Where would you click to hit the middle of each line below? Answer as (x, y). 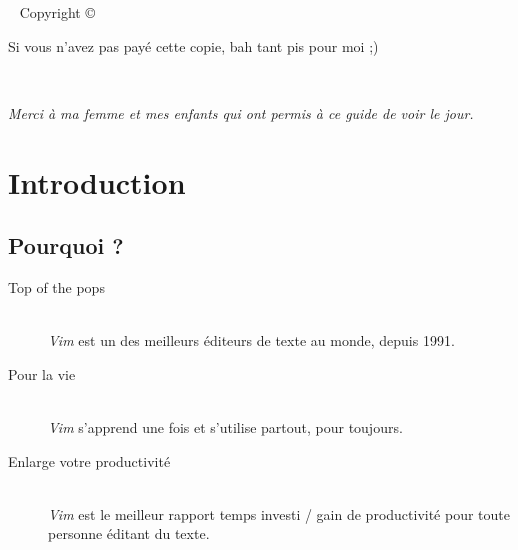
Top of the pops (56, 286)
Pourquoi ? (66, 245)
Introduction (97, 181)
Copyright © (57, 12)
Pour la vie (42, 373)
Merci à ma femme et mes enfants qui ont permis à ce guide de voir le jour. (241, 112)
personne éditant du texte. (129, 533)
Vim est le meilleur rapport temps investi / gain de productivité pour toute (279, 513)
